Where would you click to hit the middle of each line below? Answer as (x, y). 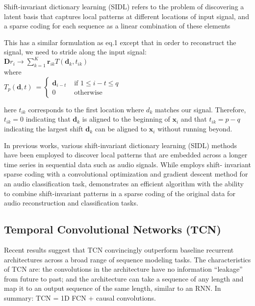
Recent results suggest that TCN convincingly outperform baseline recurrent (119, 250)
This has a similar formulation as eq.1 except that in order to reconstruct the (120, 42)
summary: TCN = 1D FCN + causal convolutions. (80, 297)
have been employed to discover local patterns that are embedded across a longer (126, 155)
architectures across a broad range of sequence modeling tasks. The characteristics (127, 259)
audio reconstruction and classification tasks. (71, 203)
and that (194, 119)
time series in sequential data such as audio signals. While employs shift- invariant (127, 164)
